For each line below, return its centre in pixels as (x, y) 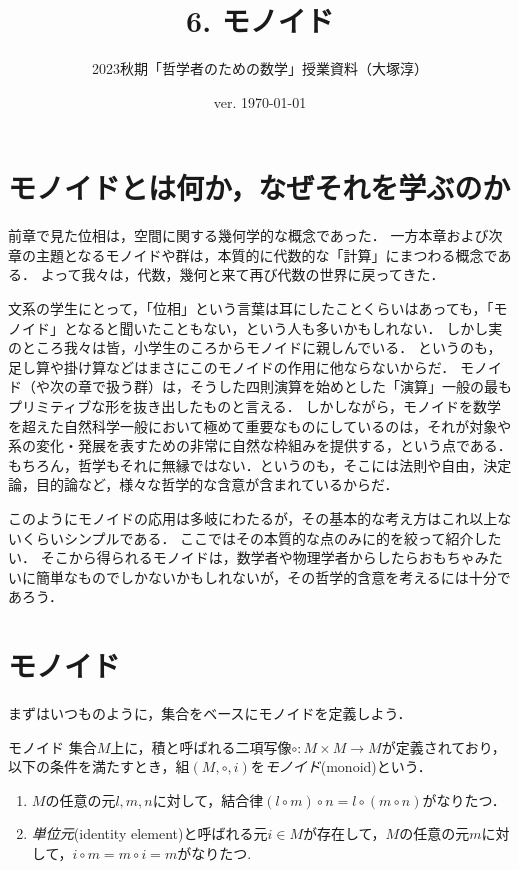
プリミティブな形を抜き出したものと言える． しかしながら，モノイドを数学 (254, 406)
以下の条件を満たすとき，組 (99, 766)
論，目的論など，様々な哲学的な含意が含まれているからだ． (203, 484)
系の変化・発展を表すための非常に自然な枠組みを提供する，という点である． (260, 445)
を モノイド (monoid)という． (341, 766)
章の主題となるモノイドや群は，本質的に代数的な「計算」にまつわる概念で (253, 254)
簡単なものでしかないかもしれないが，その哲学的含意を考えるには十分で (273, 576)
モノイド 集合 (52, 746)
